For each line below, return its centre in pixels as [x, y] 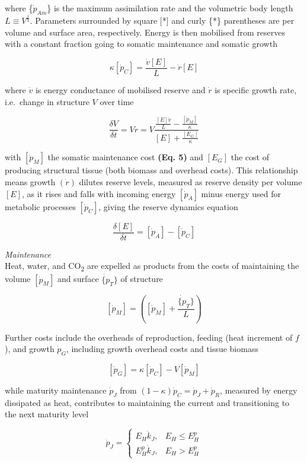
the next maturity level [47, 414]
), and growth [30, 349]
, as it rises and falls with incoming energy [99, 193]
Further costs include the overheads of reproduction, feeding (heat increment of [149, 337]
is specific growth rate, [256, 90]
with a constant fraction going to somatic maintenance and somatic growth [141, 44]
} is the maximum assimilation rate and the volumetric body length [170, 8]
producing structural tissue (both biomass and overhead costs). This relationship [151, 170]
